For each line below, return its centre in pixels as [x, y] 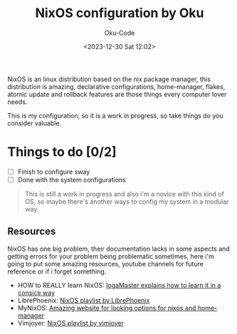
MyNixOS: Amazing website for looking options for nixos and [107, 308]
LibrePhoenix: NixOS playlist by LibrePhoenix [84, 300]
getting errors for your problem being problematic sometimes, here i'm [111, 256]
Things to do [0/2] [62, 152]
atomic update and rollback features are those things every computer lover [117, 94]
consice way [36, 293]
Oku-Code [120, 33]
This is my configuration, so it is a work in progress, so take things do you [115, 115]
